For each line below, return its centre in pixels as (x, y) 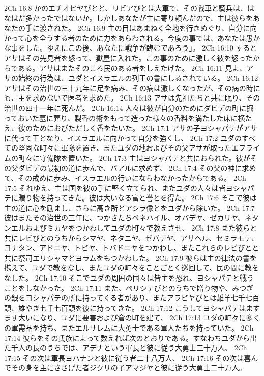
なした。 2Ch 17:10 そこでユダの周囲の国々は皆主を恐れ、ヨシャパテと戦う (129, 278)
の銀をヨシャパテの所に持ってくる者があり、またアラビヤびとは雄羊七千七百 (132, 298)
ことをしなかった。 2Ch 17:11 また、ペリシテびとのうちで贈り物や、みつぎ (129, 287)
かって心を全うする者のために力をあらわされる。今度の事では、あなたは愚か (132, 37)
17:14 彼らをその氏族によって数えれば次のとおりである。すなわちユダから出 (131, 337)
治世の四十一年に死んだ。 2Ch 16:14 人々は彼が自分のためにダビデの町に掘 (129, 107)
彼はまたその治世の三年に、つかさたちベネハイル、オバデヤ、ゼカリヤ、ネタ (132, 218)
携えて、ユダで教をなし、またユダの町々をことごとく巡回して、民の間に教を (132, 268)
